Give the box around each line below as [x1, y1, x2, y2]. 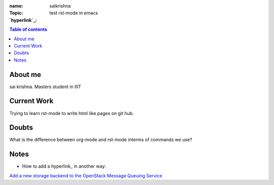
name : [9, 3, 23, 9]
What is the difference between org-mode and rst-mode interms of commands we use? [9, 137, 192, 143]
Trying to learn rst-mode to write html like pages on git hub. [9, 110, 134, 116]
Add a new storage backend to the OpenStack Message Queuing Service [9, 172, 162, 178]
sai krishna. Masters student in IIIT [9, 84, 81, 90]
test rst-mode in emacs [49, 10, 98, 16]
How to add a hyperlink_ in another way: [22, 163, 107, 169]
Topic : [9, 10, 23, 16]
